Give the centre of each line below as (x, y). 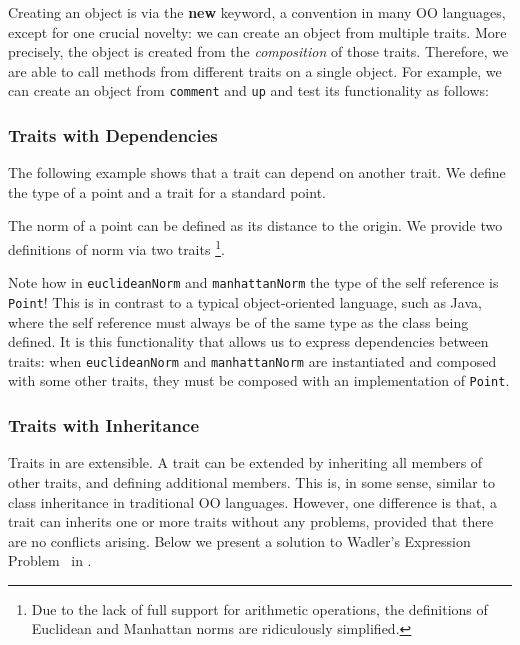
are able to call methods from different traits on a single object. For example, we (255, 70)
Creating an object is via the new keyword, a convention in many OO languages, (257, 12)
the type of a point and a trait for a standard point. (167, 191)
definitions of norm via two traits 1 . (116, 247)
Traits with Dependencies (113, 134)
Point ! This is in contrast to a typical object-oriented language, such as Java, (245, 301)
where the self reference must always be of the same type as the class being (238, 321)
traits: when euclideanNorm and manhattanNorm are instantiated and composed (252, 360)
